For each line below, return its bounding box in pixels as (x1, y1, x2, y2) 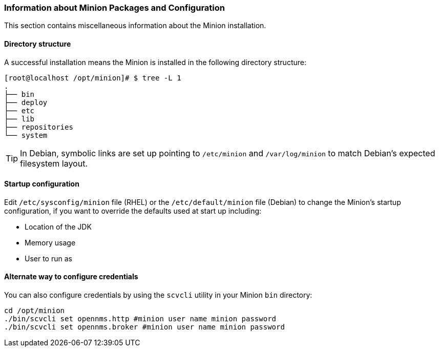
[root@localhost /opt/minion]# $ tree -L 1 (4, 73, 181, 82)
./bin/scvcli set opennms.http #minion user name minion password (4, 315, 277, 323)
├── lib (4, 114, 35, 123)
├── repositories (4, 122, 73, 131)
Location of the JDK (25, 222, 92, 231)
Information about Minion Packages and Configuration (4, 3, 225, 13)
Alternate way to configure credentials (4, 272, 138, 281)
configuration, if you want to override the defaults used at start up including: (4, 206, 262, 215)
